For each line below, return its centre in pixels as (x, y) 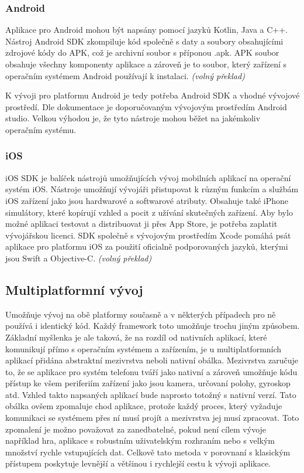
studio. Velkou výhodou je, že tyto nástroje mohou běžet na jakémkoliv (133, 118)
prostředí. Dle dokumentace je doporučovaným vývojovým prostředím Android (146, 106)
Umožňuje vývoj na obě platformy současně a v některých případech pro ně (141, 314)
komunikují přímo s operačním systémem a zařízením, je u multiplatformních (144, 348)
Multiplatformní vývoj (74, 289)
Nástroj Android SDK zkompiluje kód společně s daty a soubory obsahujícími (144, 41)
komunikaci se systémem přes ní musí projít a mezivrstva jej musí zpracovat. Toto (152, 418)
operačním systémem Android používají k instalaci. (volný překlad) (125, 75)
